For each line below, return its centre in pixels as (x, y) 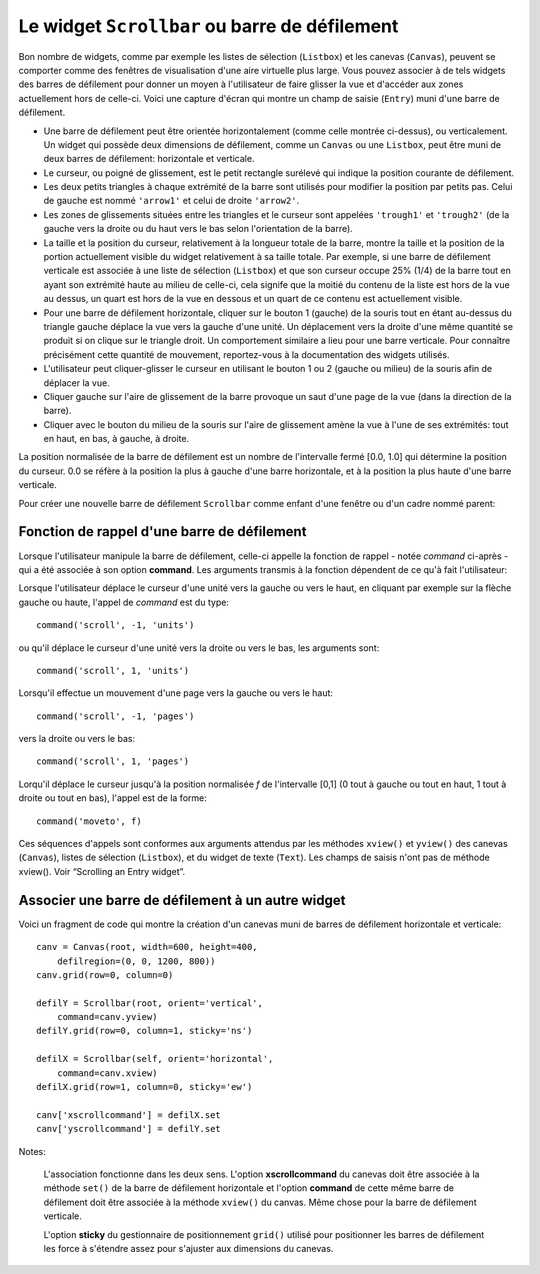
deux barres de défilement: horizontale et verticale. (149, 159)
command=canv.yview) (107, 1017)
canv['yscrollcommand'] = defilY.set (129, 1129)
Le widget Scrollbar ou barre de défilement (208, 26)
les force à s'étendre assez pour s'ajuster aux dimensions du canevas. (188, 1248)
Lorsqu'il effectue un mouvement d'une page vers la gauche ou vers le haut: (176, 693)
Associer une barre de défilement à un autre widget (182, 900)
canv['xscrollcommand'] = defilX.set (129, 1114)
